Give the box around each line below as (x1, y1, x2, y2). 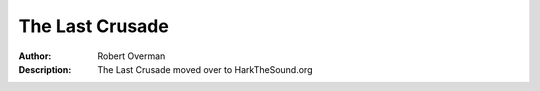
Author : (18, 50, 52, 62)
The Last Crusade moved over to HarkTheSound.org (97, 63, 313, 75)
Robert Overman (97, 50, 166, 62)
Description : (18, 63, 72, 75)
